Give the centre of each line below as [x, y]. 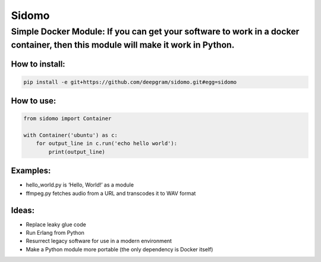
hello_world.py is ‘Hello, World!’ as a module [80, 185]
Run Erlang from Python [55, 233]
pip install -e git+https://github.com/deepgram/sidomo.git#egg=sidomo [130, 82]
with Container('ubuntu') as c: [71, 135]
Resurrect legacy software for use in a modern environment [99, 241]
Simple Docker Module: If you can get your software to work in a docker [155, 31]
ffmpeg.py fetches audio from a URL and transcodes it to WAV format [111, 193]
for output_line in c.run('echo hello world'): [107, 143]
